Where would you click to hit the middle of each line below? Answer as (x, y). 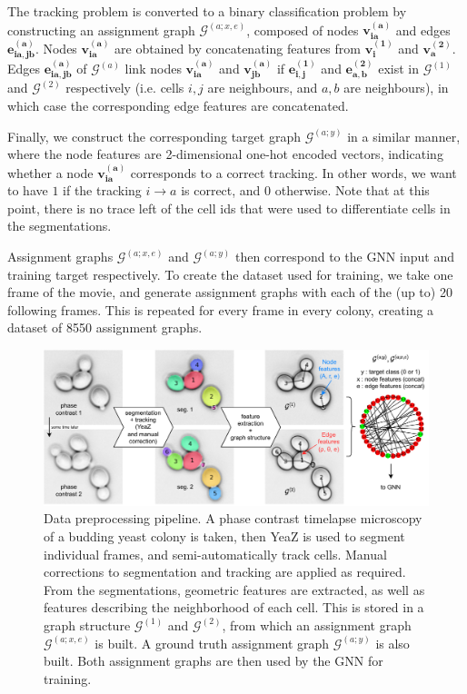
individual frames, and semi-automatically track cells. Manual (215, 554)
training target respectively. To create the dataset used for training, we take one (230, 274)
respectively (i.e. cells (125, 88)
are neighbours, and (263, 88)
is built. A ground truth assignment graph (212, 643)
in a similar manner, (404, 136)
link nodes (153, 69)
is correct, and (221, 190)
